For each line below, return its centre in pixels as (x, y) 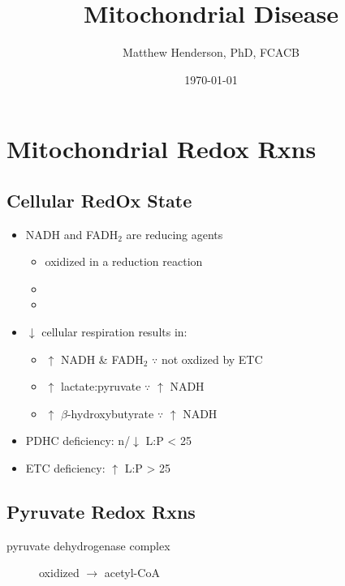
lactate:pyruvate (101, 386)
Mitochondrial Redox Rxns (162, 149)
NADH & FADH (102, 359)
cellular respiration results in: (114, 332)
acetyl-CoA (132, 573)
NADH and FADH (72, 234)
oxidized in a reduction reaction (124, 261)
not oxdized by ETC (212, 359)
